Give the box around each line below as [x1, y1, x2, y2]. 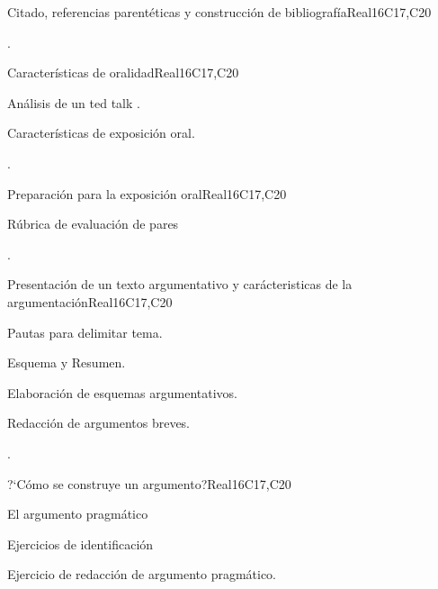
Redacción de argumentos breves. [7, 413, 191, 432]
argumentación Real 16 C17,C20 [7, 292, 173, 311]
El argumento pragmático [7, 504, 148, 523]
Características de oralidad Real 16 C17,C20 [7, 63, 239, 82]
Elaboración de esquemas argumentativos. [7, 383, 238, 402]
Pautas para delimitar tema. [7, 322, 163, 341]
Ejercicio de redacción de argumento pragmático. [7, 565, 277, 584]
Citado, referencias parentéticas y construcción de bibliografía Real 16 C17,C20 [7, 3, 432, 21]
